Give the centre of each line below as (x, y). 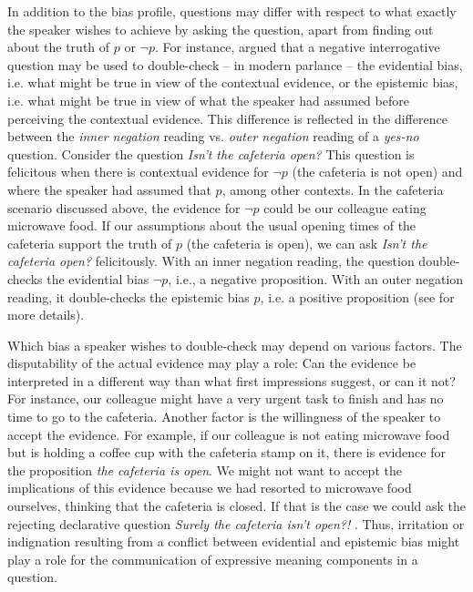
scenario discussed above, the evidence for (124, 207)
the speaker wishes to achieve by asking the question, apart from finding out (221, 29)
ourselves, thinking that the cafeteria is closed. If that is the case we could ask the (237, 506)
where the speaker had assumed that (109, 189)
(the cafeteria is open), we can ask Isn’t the (307, 243)
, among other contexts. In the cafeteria (333, 189)
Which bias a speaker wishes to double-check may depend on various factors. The (235, 345)
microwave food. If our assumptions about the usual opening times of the (212, 225)
